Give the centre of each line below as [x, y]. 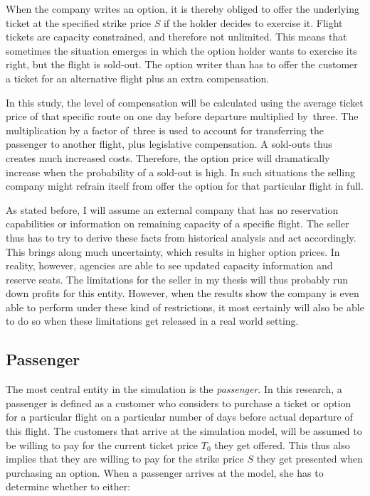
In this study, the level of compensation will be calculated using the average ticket [185, 102]
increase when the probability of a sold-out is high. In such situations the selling [181, 172]
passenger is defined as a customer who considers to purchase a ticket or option [179, 403]
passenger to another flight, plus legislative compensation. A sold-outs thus [169, 144]
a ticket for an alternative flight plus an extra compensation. [138, 78]
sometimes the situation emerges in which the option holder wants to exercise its [181, 50]
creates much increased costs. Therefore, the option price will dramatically [168, 157]
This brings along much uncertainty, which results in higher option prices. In [173, 251]
